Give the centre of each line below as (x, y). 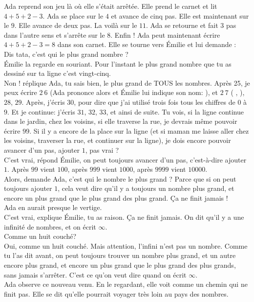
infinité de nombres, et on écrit (50, 226)
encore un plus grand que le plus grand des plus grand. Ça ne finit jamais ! (116, 197)
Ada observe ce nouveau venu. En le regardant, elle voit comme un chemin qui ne (126, 284)
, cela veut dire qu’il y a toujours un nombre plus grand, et (146, 188)
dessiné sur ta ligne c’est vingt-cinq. (57, 73)
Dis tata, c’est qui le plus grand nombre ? (66, 54)
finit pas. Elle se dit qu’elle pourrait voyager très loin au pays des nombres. (116, 293)
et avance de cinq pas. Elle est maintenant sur (180, 15)
